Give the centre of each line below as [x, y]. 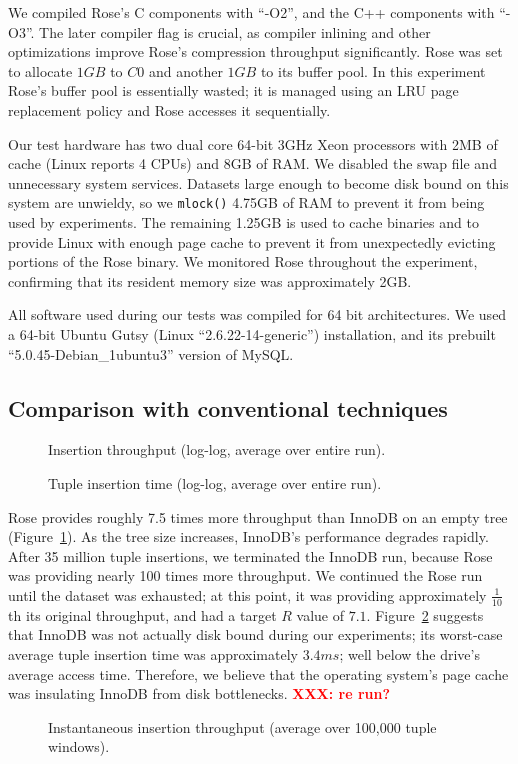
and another [185, 70]
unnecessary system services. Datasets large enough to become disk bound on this [258, 182]
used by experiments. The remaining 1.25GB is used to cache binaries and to [243, 222]
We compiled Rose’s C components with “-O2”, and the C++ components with [251, 12]
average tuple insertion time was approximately [153, 653]
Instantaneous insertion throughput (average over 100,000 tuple [242, 726]
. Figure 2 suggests [425, 614]
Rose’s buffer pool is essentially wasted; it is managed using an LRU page [233, 90]
